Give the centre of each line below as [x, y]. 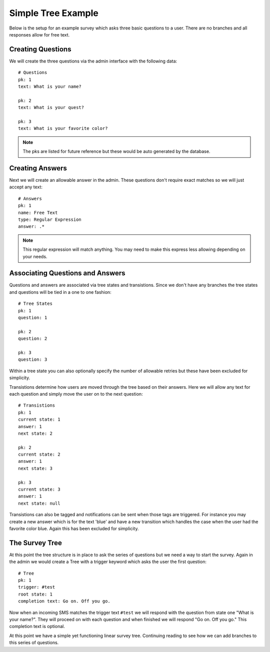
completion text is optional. [37, 627]
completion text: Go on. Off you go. [64, 601]
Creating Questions [40, 49]
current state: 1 [39, 419]
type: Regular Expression [50, 220]
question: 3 [33, 359]
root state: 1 [35, 594]
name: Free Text [38, 213]
